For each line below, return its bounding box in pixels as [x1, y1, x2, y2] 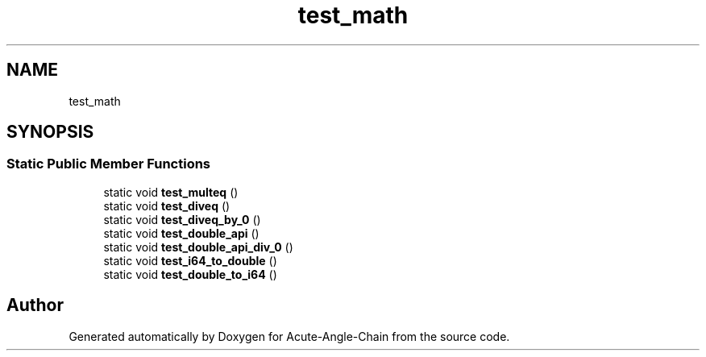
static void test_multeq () [103, 185, 239, 199]
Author [6, 295, 64, 316]
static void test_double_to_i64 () [103, 267, 277, 281]
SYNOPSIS [6, 122, 94, 143]
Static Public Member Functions [6, 156, 211, 172]
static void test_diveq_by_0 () [103, 212, 261, 226]
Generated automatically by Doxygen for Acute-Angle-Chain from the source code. [69, 329, 510, 343]
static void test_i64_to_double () [103, 253, 277, 268]
